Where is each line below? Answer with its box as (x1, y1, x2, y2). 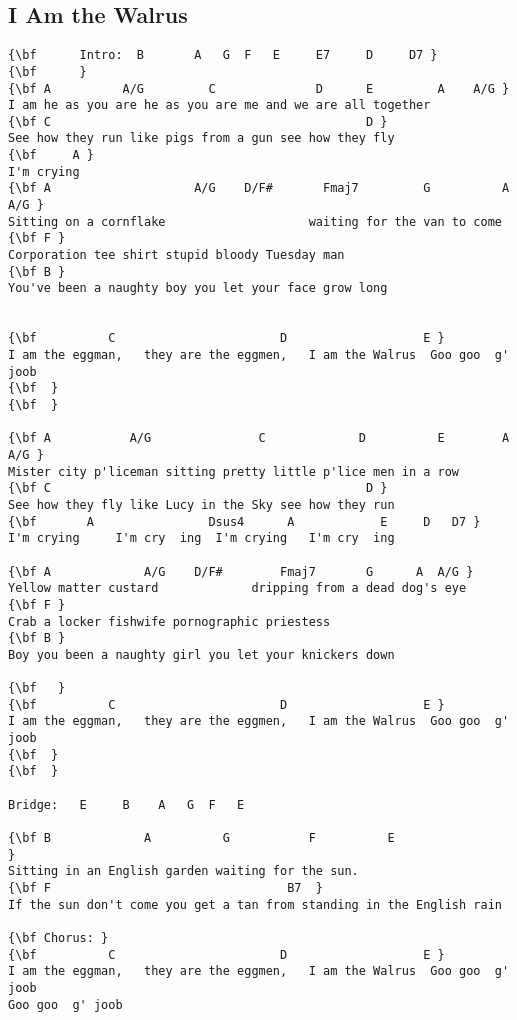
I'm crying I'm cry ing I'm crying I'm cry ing (8, 531, 395, 546)
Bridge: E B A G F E (8, 797, 245, 812)
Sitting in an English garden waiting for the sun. (8, 864, 359, 879)
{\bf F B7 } (8, 881, 323, 896)
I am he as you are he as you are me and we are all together (8, 98, 431, 113)
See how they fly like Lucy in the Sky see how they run (8, 497, 395, 512)
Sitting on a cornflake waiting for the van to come (8, 214, 502, 229)
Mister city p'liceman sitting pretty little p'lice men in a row (8, 464, 460, 479)
